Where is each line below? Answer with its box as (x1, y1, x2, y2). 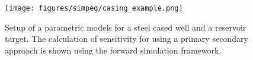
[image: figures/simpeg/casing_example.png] (5, 4, 183, 12)
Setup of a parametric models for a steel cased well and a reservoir (5, 21, 246, 33)
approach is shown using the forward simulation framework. (5, 44, 222, 56)
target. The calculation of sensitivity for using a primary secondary (5, 32, 248, 45)
